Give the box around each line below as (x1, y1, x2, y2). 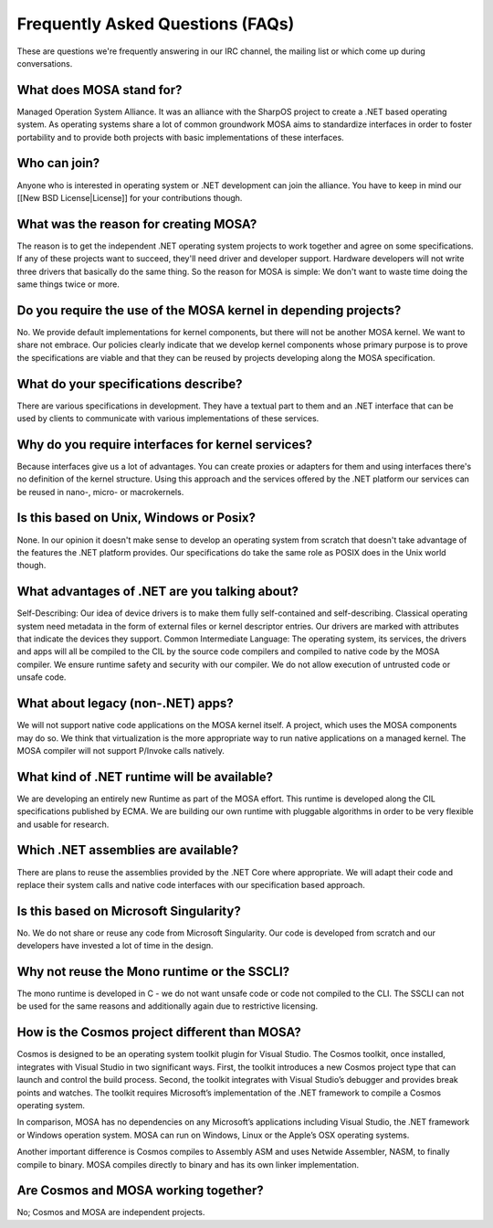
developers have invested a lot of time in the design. (16, 940, 214, 951)
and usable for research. (16, 819, 110, 830)
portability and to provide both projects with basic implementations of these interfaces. (16, 132, 344, 143)
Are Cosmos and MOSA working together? (16, 1183, 264, 1199)
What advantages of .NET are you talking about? (16, 584, 299, 599)
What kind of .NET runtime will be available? (16, 768, 274, 785)
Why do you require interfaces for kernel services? (16, 437, 313, 452)
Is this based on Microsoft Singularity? (16, 903, 241, 918)
